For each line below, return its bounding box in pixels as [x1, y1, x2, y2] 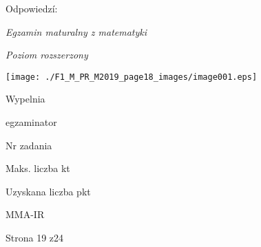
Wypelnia [6, 92, 45, 106]
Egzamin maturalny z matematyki [6, 24, 147, 39]
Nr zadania [6, 138, 52, 152]
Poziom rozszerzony [6, 47, 88, 62]
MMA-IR [6, 207, 45, 222]
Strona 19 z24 [6, 230, 64, 244]
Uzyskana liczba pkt [6, 184, 91, 198]
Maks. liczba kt [6, 161, 70, 175]
